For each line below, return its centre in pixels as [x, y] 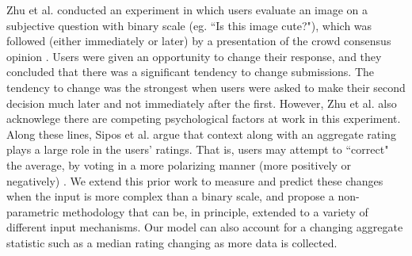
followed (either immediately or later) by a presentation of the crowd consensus [199, 41]
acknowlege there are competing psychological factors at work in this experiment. [204, 118]
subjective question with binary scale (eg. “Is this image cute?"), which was [189, 25]
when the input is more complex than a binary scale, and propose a [170, 196]
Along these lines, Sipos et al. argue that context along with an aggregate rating [201, 134]
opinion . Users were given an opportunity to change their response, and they [194, 56]
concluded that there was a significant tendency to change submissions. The [191, 72]
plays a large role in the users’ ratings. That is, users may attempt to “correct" [198, 149]
